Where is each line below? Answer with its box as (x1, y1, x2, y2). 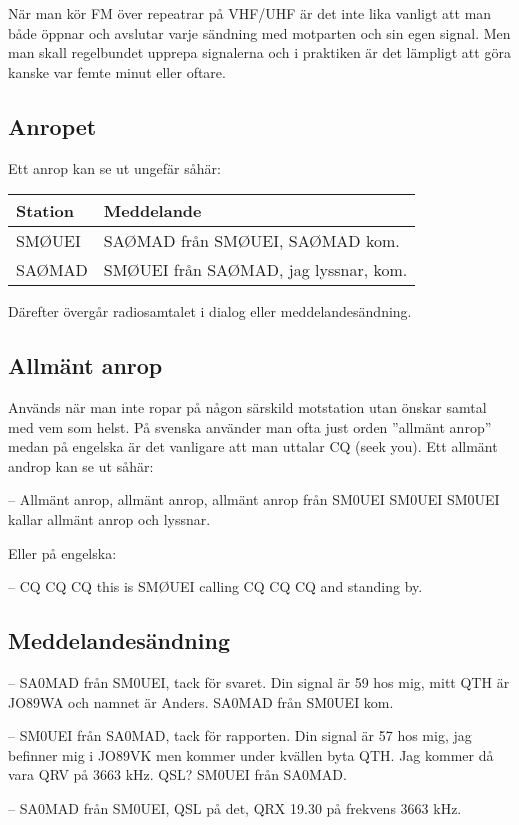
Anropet (8, 110, 97, 141)
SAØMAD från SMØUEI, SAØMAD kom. (103, 229, 400, 253)
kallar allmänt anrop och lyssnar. (8, 508, 211, 529)
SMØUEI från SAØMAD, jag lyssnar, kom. (103, 258, 408, 282)
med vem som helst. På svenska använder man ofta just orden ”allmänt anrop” (8, 416, 492, 437)
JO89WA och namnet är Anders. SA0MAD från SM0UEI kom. (8, 691, 394, 712)
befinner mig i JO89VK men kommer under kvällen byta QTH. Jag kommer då (8, 744, 494, 765)
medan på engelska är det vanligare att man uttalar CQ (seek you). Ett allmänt (8, 436, 498, 457)
